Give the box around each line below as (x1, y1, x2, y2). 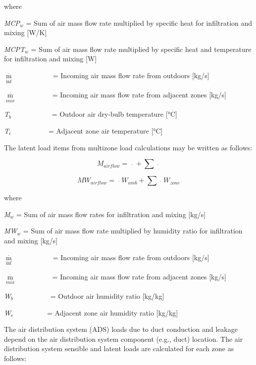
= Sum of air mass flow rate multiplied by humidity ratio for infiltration (23, 226, 243, 236)
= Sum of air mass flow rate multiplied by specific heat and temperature (31, 44, 252, 54)
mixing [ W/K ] (4, 27, 47, 38)
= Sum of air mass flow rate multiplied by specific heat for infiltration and (26, 17, 253, 28)
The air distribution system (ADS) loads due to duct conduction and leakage (4, 324, 238, 334)
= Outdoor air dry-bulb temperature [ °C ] (51, 109, 177, 119)
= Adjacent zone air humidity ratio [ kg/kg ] (47, 307, 178, 318)
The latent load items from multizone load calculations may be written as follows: (4, 142, 253, 152)
